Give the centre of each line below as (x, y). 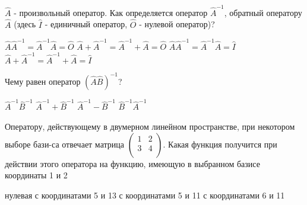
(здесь (25, 24)
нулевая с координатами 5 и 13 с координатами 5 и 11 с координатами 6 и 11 (145, 195)
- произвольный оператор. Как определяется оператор (111, 12)
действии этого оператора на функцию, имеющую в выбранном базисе (132, 163)
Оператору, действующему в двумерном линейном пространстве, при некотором (150, 126)
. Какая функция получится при (220, 144)
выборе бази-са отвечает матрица (64, 144)
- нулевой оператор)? (177, 24)
